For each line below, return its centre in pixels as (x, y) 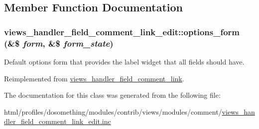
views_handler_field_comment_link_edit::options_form (122, 32)
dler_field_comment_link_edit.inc (58, 121)
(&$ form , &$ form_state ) (59, 43)
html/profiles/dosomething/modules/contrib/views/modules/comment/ (113, 111)
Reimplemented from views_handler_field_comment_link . (94, 78)
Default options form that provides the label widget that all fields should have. (124, 61)
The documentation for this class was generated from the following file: (112, 95)
